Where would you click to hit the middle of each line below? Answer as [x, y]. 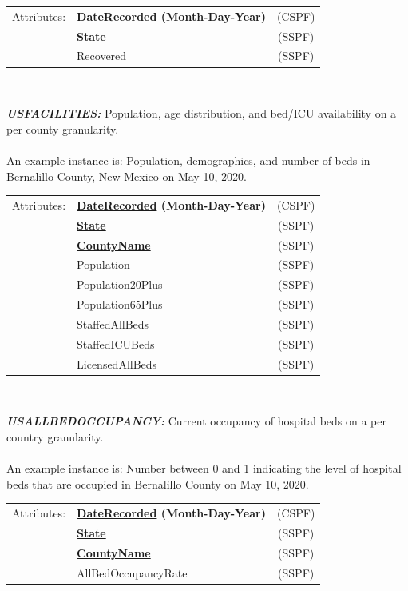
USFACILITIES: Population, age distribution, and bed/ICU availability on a [202, 113]
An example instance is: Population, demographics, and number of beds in [188, 160]
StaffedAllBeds [113, 323]
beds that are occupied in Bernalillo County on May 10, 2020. [158, 483]
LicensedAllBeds [117, 363]
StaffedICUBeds [116, 343]
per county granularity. [63, 128]
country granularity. [55, 436]
